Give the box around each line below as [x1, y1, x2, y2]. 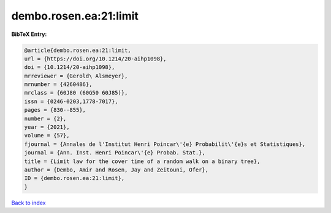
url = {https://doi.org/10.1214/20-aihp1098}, [24, 55, 167, 62]
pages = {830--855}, [24, 107, 86, 114]
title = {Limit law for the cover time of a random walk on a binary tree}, [24, 157, 261, 165]
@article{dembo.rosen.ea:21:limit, [24, 46, 131, 54]
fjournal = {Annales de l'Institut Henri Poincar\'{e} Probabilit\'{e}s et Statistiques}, [24, 140, 306, 148]
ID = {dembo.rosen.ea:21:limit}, [24, 175, 125, 182]
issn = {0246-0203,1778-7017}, [24, 98, 119, 105]
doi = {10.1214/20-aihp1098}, [24, 64, 115, 71]
